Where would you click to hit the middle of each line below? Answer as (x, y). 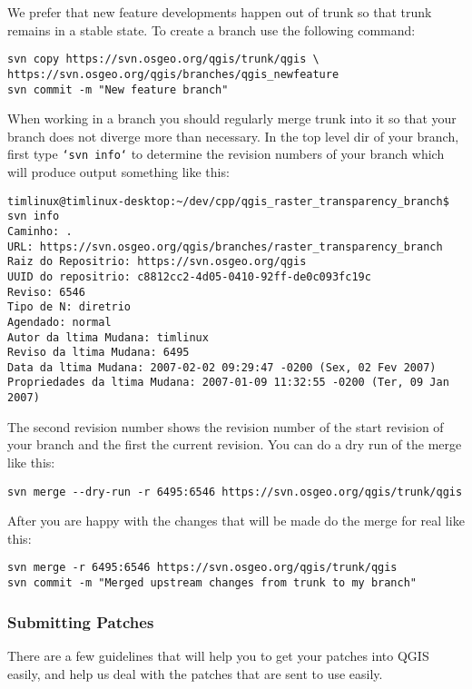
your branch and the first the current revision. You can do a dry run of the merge (235, 444)
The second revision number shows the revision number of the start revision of (226, 426)
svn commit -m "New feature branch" (118, 89)
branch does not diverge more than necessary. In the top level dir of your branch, (233, 136)
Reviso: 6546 (46, 292)
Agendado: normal (59, 322)
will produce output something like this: (118, 172)
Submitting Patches (81, 621)
